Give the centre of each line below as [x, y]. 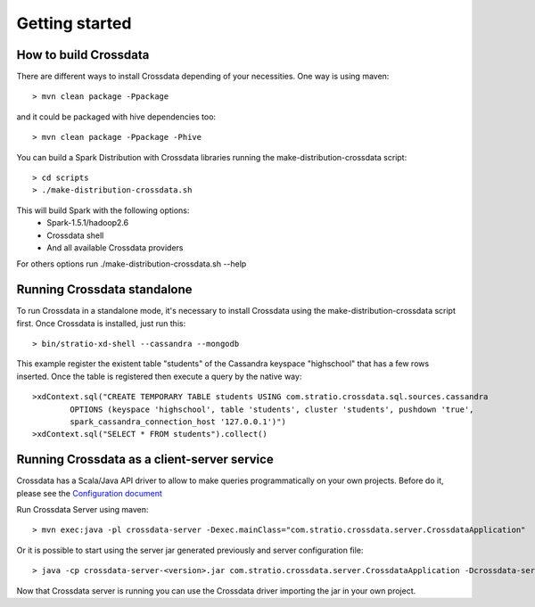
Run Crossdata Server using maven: [82, 510]
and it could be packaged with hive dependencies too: [116, 117]
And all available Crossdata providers [115, 247]
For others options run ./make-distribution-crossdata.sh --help [132, 264]
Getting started [74, 23]
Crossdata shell [75, 235]
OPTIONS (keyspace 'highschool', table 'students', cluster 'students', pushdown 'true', [272, 409]
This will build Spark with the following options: [103, 210]
